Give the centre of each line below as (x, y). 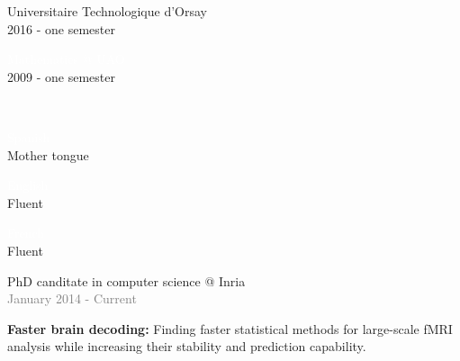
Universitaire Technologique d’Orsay (107, 11)
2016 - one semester (61, 28)
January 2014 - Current (72, 298)
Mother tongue (48, 154)
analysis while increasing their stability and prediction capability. (187, 346)
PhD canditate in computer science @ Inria (126, 280)
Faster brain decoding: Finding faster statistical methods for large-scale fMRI (230, 328)
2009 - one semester (61, 76)
